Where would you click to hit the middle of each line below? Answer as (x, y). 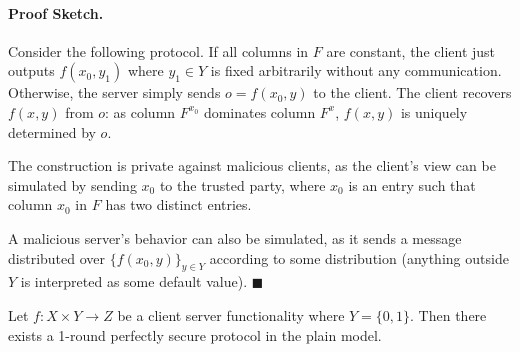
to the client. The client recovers (412, 92)
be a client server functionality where (231, 314)
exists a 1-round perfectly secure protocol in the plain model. (195, 334)
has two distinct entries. (178, 204)
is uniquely (434, 111)
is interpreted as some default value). (134, 281)
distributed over (57, 257)
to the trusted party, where (242, 184)
